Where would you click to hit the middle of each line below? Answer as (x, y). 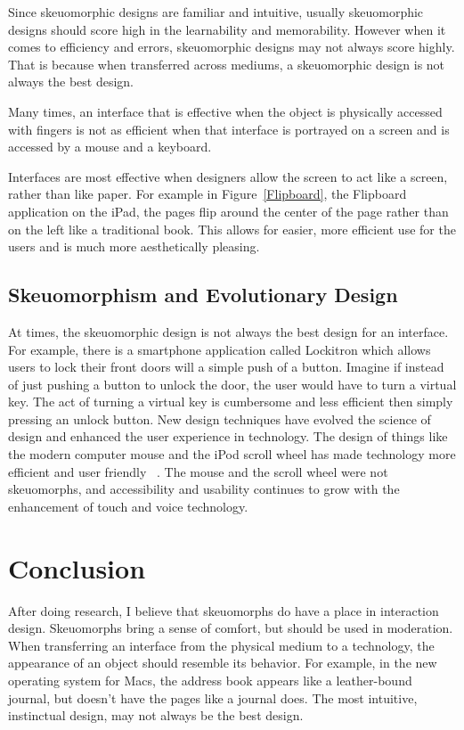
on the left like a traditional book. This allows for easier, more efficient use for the (232, 229)
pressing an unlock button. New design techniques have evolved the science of (220, 418)
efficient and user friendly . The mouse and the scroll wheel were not (198, 471)
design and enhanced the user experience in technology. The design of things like (228, 436)
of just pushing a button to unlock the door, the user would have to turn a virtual (232, 384)
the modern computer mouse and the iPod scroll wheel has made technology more (232, 454)
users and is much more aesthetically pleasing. (134, 246)
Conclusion (77, 567)
